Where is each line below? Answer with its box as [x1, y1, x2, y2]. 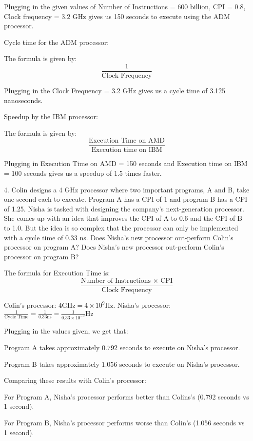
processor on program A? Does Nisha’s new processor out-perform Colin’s [4, 242, 224, 252]
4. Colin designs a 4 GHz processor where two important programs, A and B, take [4, 184, 250, 194]
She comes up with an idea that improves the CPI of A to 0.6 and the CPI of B [4, 213, 242, 223]
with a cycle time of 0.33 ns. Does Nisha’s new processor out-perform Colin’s [4, 232, 234, 242]
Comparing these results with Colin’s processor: [4, 375, 146, 385]
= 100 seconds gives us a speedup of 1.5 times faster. [4, 168, 162, 178]
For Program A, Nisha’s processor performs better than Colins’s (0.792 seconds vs [4, 391, 249, 401]
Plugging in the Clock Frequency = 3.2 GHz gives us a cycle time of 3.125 [4, 85, 226, 96]
